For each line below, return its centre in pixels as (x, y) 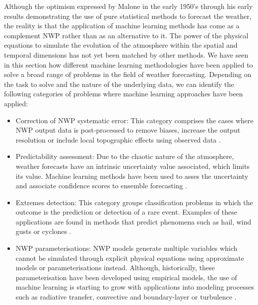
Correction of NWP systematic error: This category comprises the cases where (134, 120)
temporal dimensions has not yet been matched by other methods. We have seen (126, 54)
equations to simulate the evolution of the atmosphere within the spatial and (121, 45)
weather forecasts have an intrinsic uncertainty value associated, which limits (132, 166)
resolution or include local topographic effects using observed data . (118, 139)
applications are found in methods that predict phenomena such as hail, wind (133, 221)
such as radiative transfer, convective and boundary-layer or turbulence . (126, 297)
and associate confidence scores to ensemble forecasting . (101, 186)
